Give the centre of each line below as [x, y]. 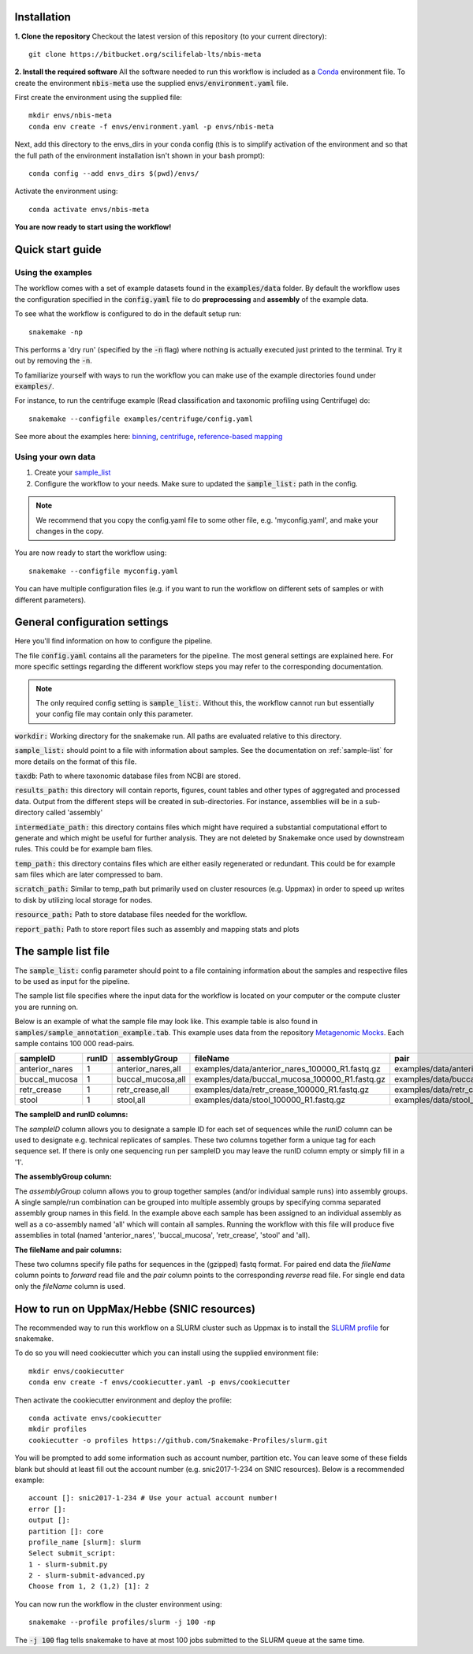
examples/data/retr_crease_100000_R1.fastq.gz [282, 1090]
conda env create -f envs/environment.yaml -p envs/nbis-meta [151, 127]
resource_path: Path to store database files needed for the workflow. [131, 915]
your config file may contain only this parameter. [114, 714]
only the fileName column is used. [70, 1286]
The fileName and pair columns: [68, 1250]
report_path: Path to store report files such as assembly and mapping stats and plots [157, 929]
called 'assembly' [74, 813]
